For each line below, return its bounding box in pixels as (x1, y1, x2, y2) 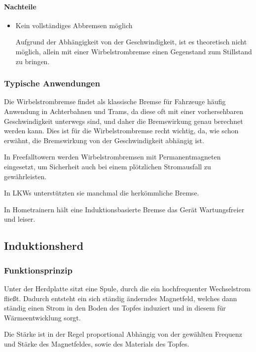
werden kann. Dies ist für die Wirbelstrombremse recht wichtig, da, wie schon (4, 125, 239, 136)
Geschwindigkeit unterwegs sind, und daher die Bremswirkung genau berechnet (4, 116, 243, 126)
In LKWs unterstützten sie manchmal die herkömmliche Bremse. (4, 188, 199, 198)
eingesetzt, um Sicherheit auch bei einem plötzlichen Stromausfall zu (4, 161, 211, 171)
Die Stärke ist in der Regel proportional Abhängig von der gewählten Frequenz (4, 329, 242, 339)
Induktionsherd (4, 238, 84, 253)
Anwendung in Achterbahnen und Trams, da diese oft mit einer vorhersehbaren (4, 106, 244, 116)
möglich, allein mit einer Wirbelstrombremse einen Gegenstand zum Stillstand (15, 46, 252, 56)
